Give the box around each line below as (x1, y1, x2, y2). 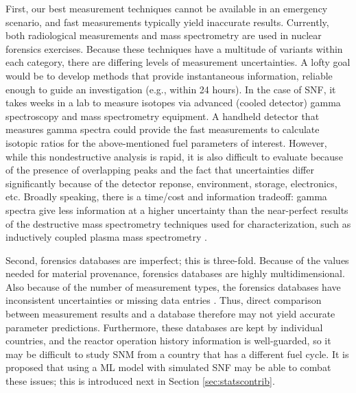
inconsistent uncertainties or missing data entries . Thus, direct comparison (5, 293, 322, 307)
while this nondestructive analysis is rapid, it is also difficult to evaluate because (5, 149, 343, 163)
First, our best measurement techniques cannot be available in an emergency (5, 1, 328, 15)
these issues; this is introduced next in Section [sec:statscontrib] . (5, 374, 275, 388)
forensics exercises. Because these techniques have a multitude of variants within (5, 41, 343, 56)
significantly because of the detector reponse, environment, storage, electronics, (5, 176, 337, 190)
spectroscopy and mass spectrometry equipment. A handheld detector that (5, 108, 320, 123)
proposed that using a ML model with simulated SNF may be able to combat (5, 360, 331, 374)
